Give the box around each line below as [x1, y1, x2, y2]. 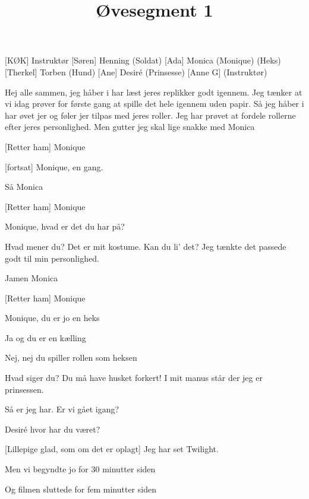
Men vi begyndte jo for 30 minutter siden [5, 463, 156, 475]
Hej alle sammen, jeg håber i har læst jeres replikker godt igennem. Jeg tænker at [5, 85, 302, 98]
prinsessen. [5, 383, 44, 395]
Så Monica [5, 180, 43, 193]
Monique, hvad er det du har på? [5, 220, 125, 233]
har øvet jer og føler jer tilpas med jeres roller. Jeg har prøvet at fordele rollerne [5, 109, 296, 121]
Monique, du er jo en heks [5, 312, 100, 324]
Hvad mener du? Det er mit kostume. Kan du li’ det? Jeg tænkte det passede [5, 240, 286, 252]
